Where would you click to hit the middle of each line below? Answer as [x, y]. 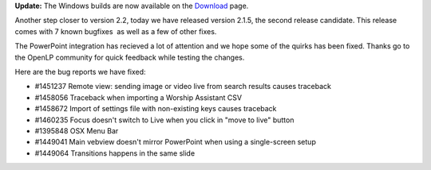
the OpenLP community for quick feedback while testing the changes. [130, 57]
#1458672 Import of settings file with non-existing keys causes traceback [156, 109]
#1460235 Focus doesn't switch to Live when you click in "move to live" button [164, 120]
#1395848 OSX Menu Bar [77, 130]
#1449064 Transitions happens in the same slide [115, 153]
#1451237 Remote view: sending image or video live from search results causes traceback [183, 87]
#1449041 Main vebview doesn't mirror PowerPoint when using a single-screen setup [176, 142]
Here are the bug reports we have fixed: [81, 71]
